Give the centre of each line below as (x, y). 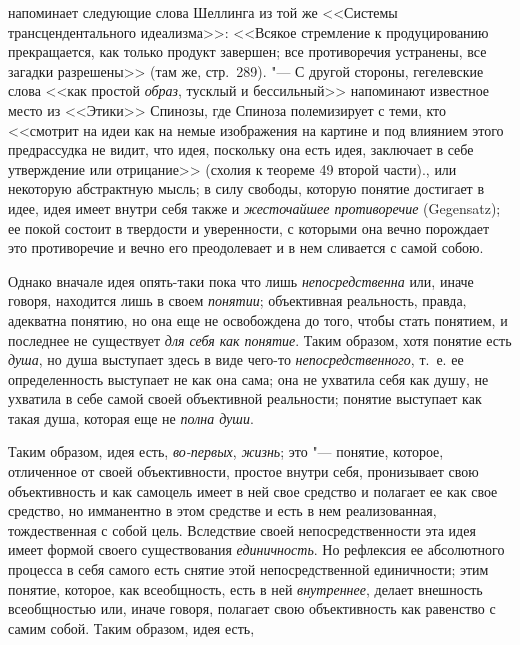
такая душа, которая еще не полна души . (131, 417)
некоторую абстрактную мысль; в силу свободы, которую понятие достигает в (246, 188)
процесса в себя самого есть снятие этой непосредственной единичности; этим (248, 569)
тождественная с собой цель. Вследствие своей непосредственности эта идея (242, 529)
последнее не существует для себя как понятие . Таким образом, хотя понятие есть (260, 339)
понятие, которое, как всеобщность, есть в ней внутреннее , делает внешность (245, 588)
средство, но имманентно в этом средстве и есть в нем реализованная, (222, 510)
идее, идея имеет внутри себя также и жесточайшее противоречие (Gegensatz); (254, 207)
